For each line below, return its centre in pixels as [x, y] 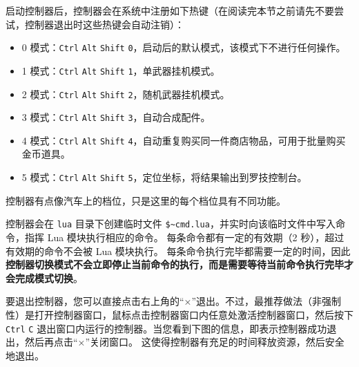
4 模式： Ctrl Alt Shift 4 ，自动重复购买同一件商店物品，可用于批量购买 [184, 140]
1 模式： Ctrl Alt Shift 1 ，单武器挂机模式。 [121, 70]
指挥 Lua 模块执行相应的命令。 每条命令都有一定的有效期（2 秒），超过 [184, 237]
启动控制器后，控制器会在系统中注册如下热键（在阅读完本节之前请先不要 [170, 10]
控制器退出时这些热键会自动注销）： [104, 24]
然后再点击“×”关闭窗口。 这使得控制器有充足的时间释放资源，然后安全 [184, 342]
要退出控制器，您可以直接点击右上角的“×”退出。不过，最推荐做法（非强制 [174, 301]
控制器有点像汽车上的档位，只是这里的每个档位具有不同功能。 [146, 200]
